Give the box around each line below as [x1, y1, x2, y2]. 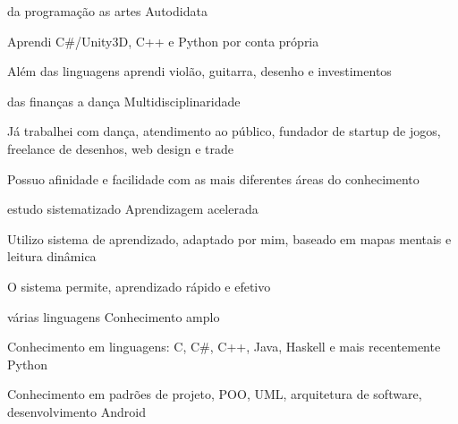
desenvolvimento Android [7, 402, 146, 420]
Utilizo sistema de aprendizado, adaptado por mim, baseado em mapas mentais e [7, 229, 452, 248]
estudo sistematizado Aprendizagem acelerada [7, 199, 259, 218]
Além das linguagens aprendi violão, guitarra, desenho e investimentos [7, 62, 392, 81]
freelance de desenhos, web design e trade [7, 139, 234, 157]
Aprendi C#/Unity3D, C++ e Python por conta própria [7, 31, 319, 50]
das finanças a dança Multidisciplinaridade [7, 91, 241, 110]
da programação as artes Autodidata [7, 2, 208, 20]
